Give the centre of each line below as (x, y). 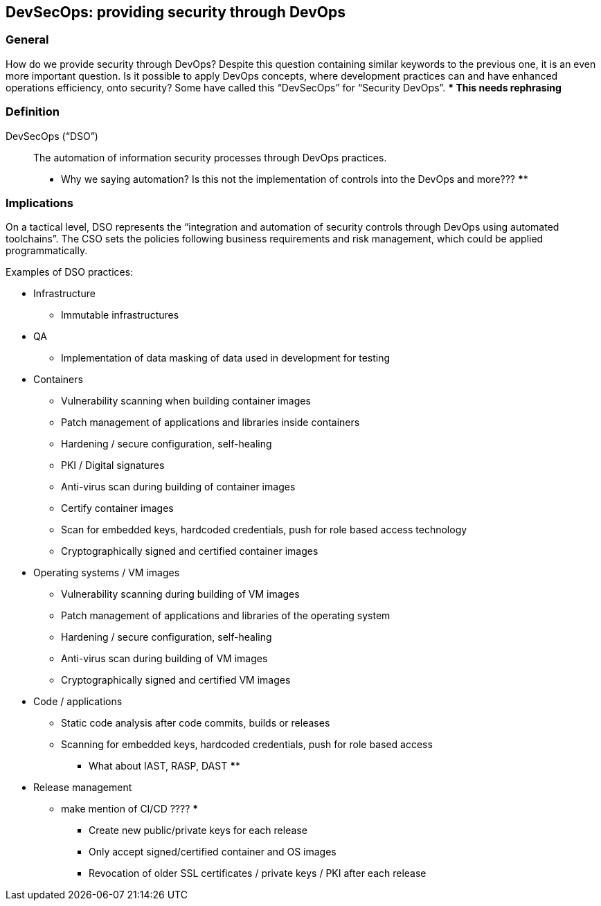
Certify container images (117, 508)
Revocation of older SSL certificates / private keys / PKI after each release (258, 873)
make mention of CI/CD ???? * (130, 809)
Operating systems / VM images (107, 573)
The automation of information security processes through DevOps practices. (210, 157)
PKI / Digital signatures (113, 465)
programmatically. (47, 251)
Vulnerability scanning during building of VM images (180, 594)
